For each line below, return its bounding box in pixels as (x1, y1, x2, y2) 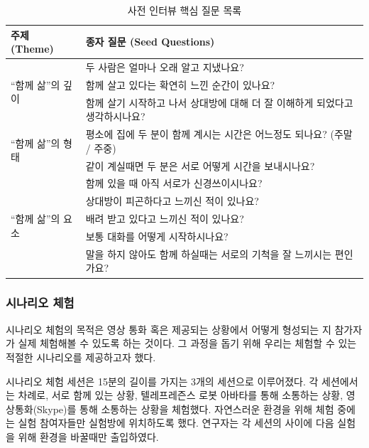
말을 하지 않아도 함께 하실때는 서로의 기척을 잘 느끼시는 (85, 246, 332, 261)
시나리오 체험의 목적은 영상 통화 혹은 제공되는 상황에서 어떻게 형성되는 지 (6, 321, 331, 336)
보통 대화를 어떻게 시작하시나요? (85, 228, 228, 243)
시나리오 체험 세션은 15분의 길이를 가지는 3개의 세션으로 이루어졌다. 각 (6, 373, 319, 388)
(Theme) (11, 41, 54, 56)
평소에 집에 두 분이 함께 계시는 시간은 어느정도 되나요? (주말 (85, 127, 353, 142)
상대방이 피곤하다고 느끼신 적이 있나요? (85, 193, 259, 208)
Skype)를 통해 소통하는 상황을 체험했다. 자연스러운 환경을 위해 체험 (37, 401, 334, 416)
